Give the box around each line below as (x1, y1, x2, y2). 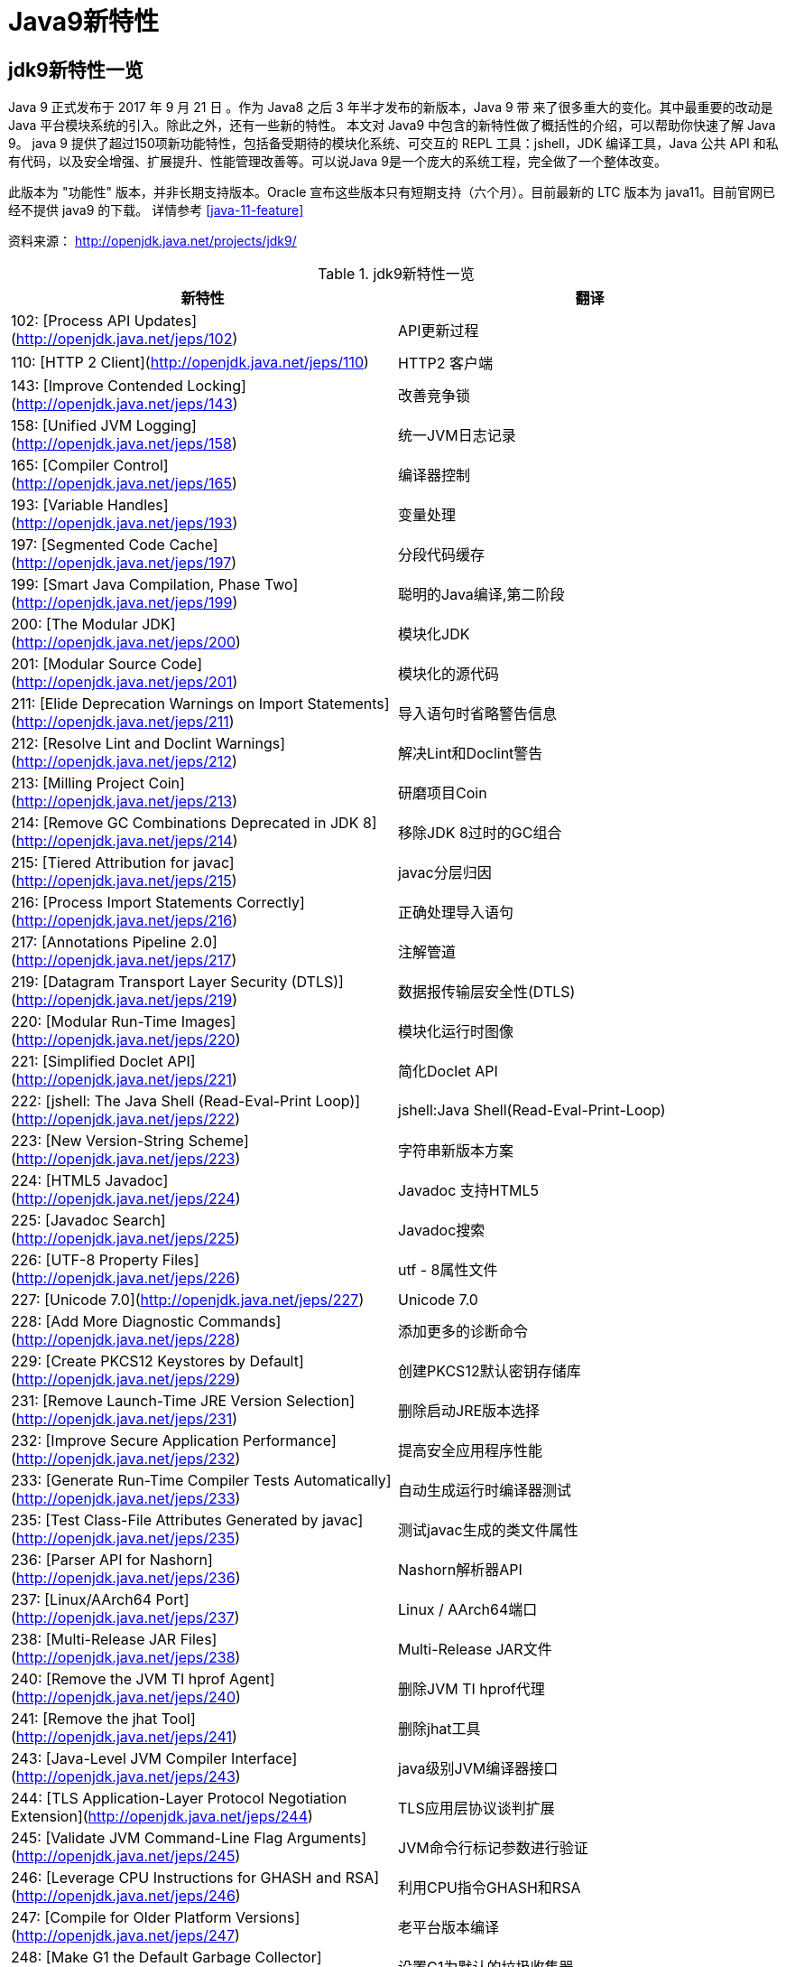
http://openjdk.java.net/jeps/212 (15, 752, 233, 771)
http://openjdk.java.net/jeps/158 (15, 434, 232, 453)
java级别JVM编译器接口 (398, 1759, 559, 1778)
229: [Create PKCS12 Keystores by (11, 1352, 246, 1371)
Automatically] (293, 1471, 392, 1490)
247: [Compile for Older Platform (11, 1908, 232, 1927)
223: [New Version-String (11, 1132, 185, 1151)
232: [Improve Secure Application (11, 1431, 239, 1450)
